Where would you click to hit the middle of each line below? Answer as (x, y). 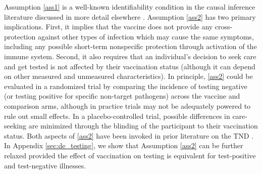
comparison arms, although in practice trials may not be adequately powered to (127, 105)
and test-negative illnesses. (45, 165)
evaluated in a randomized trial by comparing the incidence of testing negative (126, 86)
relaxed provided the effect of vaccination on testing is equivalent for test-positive (130, 155)
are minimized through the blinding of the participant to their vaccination (143, 126)
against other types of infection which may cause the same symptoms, (146, 36)
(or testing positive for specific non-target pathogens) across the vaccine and (122, 96)
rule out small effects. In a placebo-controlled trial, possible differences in (117, 116)
